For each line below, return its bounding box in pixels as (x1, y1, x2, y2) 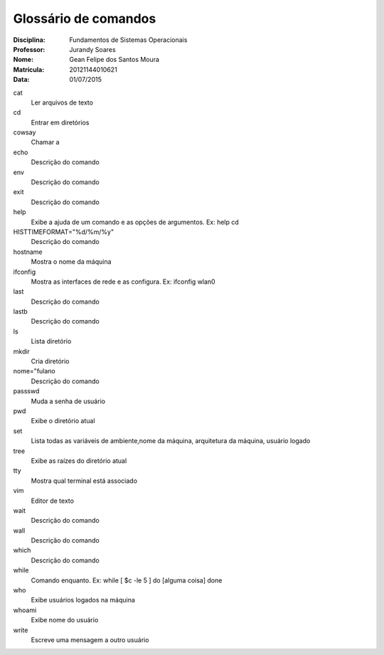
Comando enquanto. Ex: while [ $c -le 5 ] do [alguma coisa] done (31, 576, 223, 585)
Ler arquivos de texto (31, 98, 94, 107)
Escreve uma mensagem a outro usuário (31, 635, 149, 644)
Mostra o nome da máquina (31, 257, 112, 266)
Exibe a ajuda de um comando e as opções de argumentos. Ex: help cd (31, 218, 240, 226)
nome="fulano (13, 367, 56, 376)
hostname (13, 247, 43, 256)
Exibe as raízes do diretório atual (31, 456, 127, 465)
